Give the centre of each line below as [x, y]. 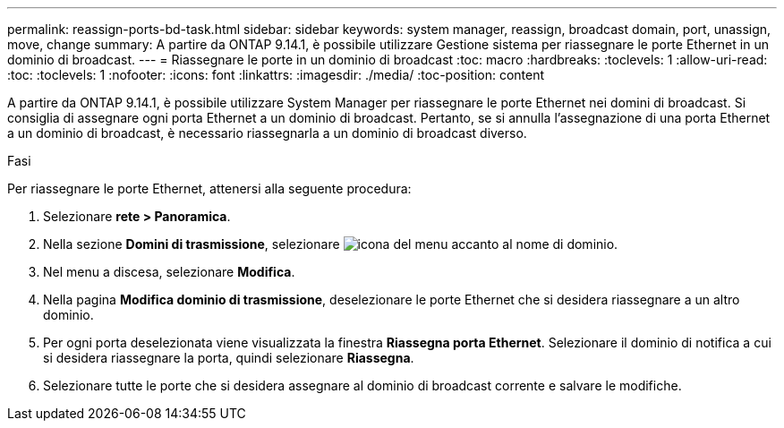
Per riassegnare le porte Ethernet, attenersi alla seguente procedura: [209, 188]
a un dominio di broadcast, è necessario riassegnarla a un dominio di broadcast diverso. [267, 133]
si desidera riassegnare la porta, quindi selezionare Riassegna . [229, 358]
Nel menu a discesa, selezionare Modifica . [169, 272]
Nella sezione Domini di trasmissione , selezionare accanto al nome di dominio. [331, 244]
